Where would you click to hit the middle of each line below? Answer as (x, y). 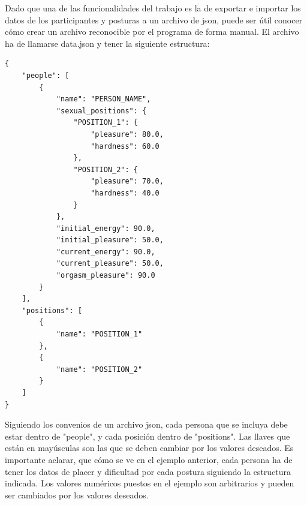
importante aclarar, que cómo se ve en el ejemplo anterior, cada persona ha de (149, 459)
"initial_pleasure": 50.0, (110, 240)
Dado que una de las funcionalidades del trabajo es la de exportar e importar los (153, 8)
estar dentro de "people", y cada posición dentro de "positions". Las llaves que (148, 436)
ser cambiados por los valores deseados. (77, 495)
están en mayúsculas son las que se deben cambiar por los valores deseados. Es (149, 448)
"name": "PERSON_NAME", (103, 99)
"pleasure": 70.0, (127, 181)
